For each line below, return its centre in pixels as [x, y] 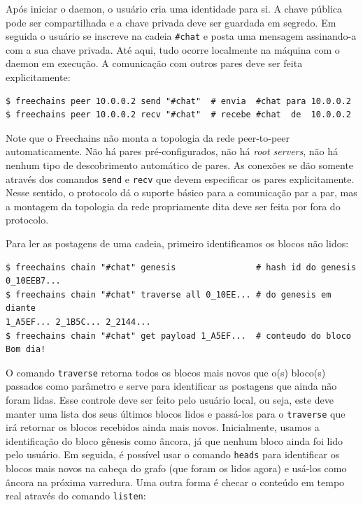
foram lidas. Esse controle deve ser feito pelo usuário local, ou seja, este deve [170, 400]
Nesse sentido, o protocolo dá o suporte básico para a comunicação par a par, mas [181, 192]
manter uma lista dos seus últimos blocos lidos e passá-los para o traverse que [176, 413]
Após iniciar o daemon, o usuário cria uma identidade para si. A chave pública [174, 8]
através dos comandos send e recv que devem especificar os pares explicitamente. [180, 178]
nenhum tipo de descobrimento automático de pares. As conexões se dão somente [180, 165]
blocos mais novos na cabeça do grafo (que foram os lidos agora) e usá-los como [176, 468]
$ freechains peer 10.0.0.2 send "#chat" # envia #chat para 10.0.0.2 [178, 101]
